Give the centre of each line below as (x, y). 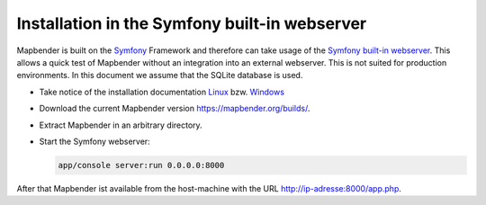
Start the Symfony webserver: (94, 141)
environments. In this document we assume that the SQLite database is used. (160, 76)
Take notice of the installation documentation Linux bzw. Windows (162, 92)
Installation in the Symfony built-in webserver (192, 23)
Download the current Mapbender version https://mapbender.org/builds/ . (175, 109)
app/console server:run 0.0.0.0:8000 (141, 165)
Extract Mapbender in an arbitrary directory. (121, 125)
